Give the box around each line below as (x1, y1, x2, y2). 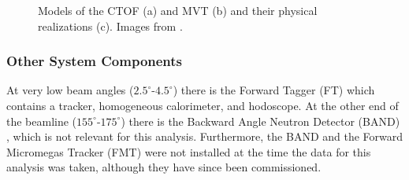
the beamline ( (6, 112, 77, 129)
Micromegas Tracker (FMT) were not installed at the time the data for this (6, 143, 371, 160)
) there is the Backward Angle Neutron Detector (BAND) (121, 112, 400, 129)
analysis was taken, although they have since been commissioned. (6, 159, 322, 175)
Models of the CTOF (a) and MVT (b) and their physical (38, 2, 318, 18)
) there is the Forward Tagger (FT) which (173, 82, 375, 98)
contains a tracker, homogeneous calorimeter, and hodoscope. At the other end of (6, 97, 399, 113)
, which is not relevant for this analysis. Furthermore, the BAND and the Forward (6, 128, 403, 145)
